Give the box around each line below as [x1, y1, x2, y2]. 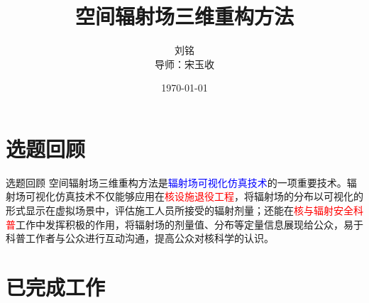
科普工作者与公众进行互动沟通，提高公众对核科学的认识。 [6, 231, 274, 246]
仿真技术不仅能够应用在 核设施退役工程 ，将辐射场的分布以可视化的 [55, 189, 363, 204]
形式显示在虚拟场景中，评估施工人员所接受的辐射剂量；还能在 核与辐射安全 [6, 203, 353, 218]
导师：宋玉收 [155, 56, 214, 71]
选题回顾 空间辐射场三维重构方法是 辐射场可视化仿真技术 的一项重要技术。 [6, 175, 347, 189]
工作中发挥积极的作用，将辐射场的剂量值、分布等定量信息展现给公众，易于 [16, 216, 363, 231]
